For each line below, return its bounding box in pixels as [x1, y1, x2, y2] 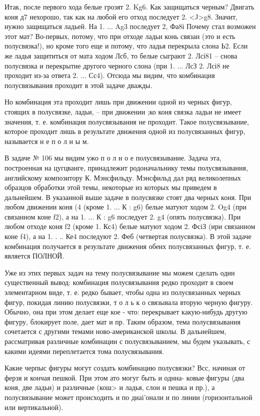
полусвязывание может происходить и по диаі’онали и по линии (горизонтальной [4, 391, 252, 402]
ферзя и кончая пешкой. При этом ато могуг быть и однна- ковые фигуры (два [4, 372, 244, 382]
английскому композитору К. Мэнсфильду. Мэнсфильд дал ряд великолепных [4, 172, 241, 182]
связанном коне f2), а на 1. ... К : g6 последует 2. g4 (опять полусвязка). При [4, 211, 241, 221]
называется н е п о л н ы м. [4, 135, 89, 146]
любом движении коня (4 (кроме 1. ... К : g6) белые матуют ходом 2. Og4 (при [4, 201, 246, 212]
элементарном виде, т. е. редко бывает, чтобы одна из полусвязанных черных [4, 287, 241, 297]
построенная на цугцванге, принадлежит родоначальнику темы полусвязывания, [4, 162, 248, 172]
